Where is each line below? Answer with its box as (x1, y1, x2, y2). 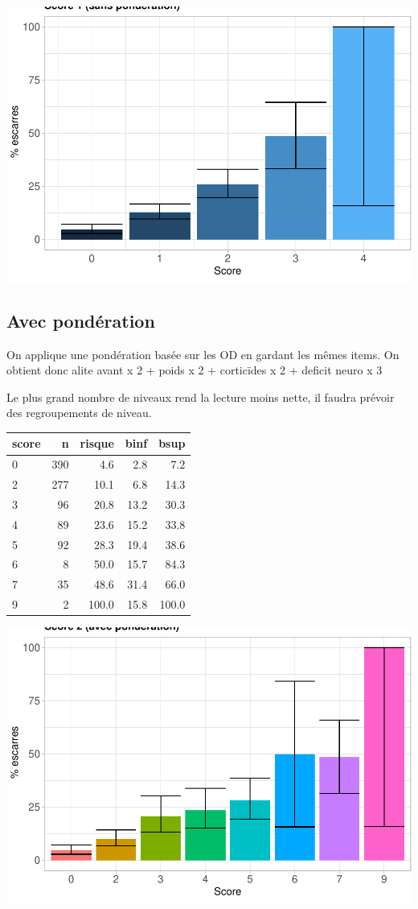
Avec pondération (6, 308, 155, 333)
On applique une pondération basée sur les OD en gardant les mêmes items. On (6, 345, 400, 362)
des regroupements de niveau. (6, 404, 152, 421)
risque (80, 435, 114, 452)
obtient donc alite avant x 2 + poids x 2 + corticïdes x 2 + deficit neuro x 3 (6, 362, 383, 378)
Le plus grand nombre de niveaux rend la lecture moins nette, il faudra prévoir (6, 388, 395, 405)
